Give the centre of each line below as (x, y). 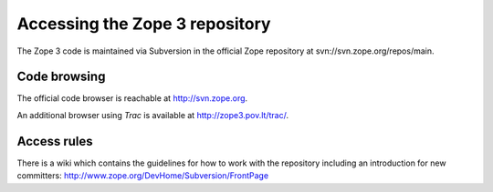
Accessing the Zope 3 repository (144, 24)
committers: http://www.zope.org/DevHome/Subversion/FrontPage (143, 176)
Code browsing (61, 77)
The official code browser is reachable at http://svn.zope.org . (132, 98)
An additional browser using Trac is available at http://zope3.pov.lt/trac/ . (153, 115)
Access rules (55, 141)
